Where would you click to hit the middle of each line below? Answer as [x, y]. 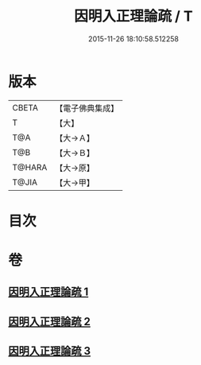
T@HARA [30, 167]
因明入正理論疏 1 [48, 292]
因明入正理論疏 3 [50, 351]
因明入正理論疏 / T [133, 16]
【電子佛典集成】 [87, 108]
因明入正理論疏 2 [50, 322]
